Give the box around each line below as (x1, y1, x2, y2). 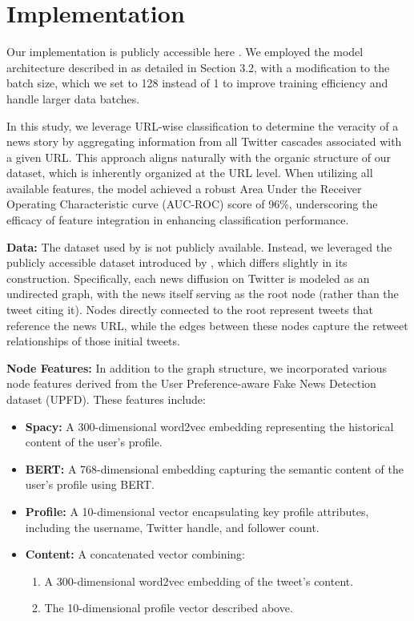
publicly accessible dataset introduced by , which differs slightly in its (6, 254, 348, 271)
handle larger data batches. (6, 90, 140, 107)
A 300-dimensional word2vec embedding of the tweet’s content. (44, 572, 354, 589)
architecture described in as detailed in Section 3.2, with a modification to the (6, 58, 390, 75)
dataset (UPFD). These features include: (6, 391, 206, 407)
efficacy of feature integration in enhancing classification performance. (6, 212, 349, 228)
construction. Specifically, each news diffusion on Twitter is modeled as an (6, 269, 370, 286)
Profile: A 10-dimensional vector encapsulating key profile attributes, (25, 502, 369, 519)
